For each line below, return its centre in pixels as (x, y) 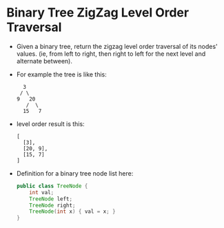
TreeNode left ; (51, 199)
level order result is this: (50, 124)
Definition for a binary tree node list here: (75, 173)
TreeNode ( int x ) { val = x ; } (73, 211)
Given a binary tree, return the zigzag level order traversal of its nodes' (117, 46)
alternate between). (44, 61)
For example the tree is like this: (62, 74)
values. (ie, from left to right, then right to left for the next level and (111, 54)
